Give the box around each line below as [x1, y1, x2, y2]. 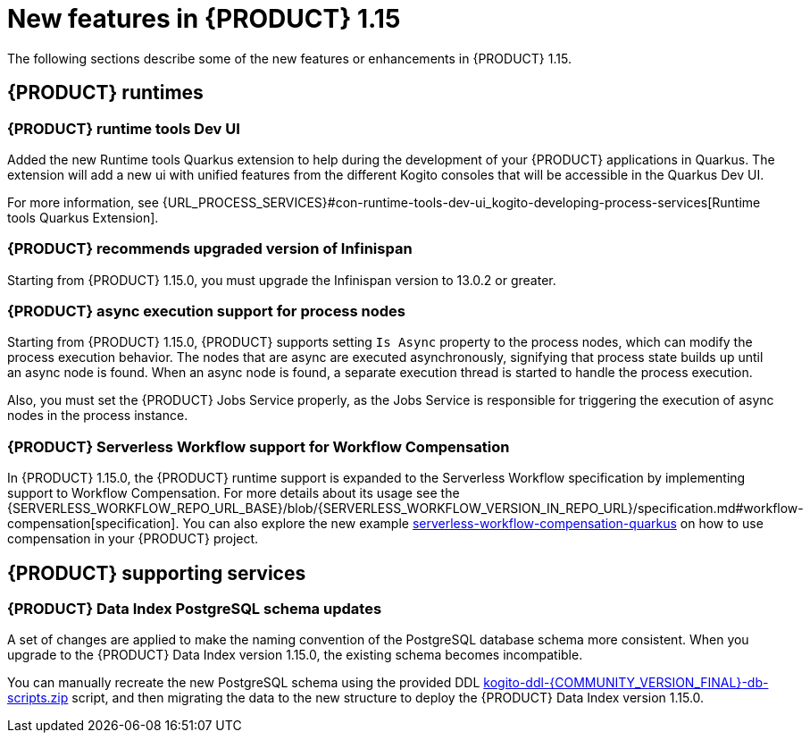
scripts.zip [7, 690, 69, 706]
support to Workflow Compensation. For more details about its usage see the [7, 485, 460, 501]
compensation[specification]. [7, 516, 180, 532]
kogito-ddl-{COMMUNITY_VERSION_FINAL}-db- [483, 675, 769, 691]
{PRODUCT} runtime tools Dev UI [7, 119, 240, 138]
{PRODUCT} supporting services [7, 561, 306, 584]
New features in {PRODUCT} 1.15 [7, 4, 401, 34]
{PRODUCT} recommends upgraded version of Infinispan [7, 240, 413, 258]
